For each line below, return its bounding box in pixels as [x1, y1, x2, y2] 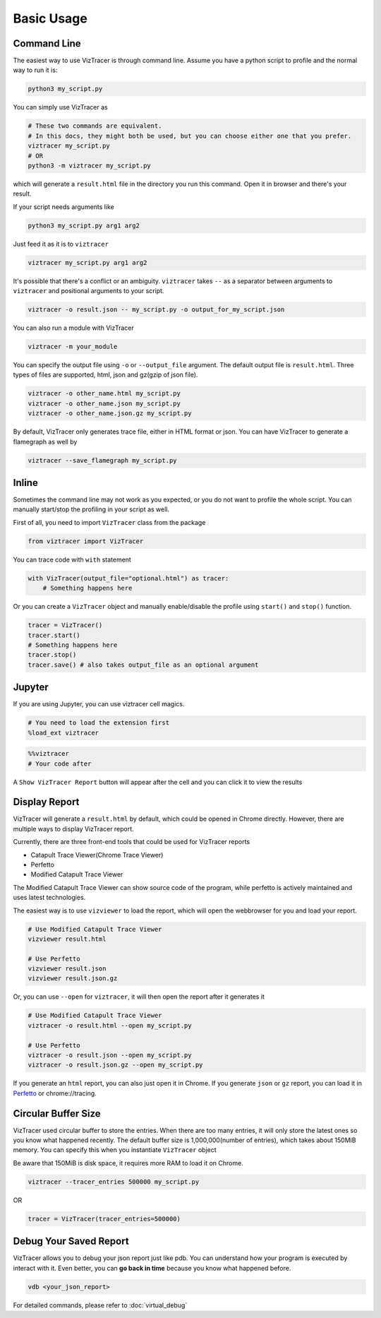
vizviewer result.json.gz [28, 975, 118, 982]
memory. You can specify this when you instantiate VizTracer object [13, 1146, 217, 1154]
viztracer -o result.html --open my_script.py [28, 1021, 192, 1029]
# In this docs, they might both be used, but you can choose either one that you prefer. [28, 131, 352, 140]
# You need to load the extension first [28, 719, 169, 727]
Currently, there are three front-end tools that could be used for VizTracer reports [13, 838, 250, 846]
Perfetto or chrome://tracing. [13, 1088, 97, 1098]
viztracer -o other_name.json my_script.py [28, 399, 181, 408]
